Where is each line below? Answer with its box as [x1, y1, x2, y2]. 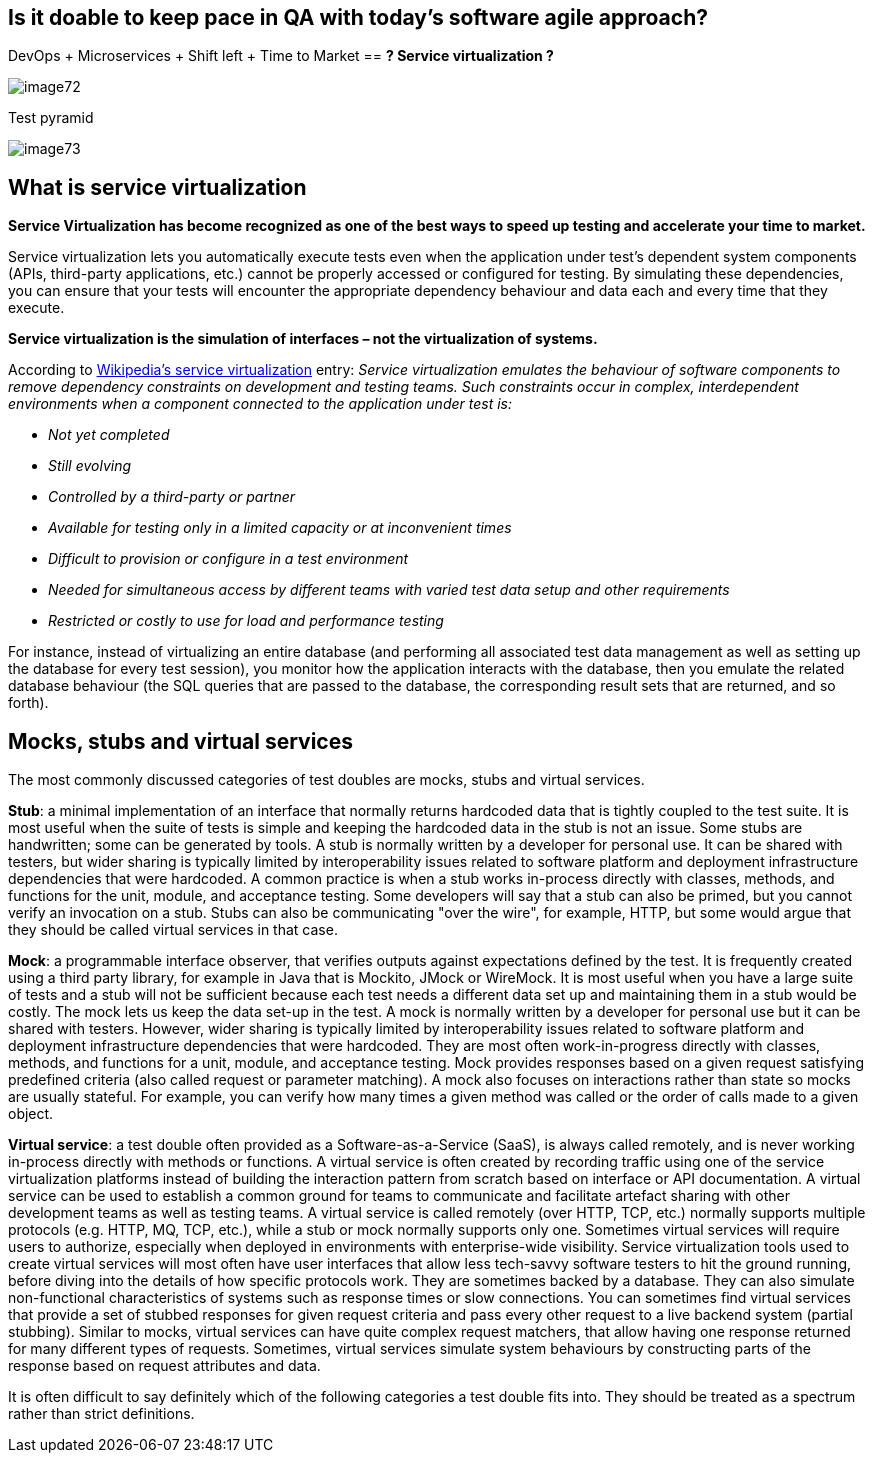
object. [8, 1105, 54, 1123]
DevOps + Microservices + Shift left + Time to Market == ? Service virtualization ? [8, 47, 554, 65]
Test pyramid [8, 109, 94, 127]
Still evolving [48, 457, 132, 475]
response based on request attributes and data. [8, 1357, 321, 1375]
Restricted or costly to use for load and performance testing [48, 612, 444, 630]
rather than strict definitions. [8, 1405, 195, 1423]
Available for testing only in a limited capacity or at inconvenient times [48, 519, 512, 537]
